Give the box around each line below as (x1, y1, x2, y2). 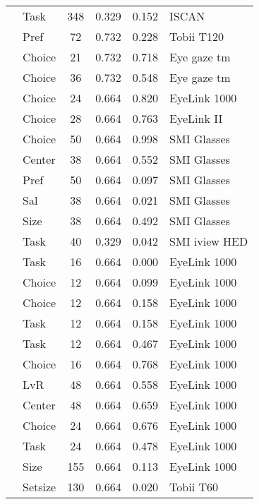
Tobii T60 (169, 479, 219, 495)
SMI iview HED (169, 233, 248, 249)
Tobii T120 (169, 28, 224, 44)
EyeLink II (169, 110, 223, 126)
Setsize (23, 479, 56, 495)
